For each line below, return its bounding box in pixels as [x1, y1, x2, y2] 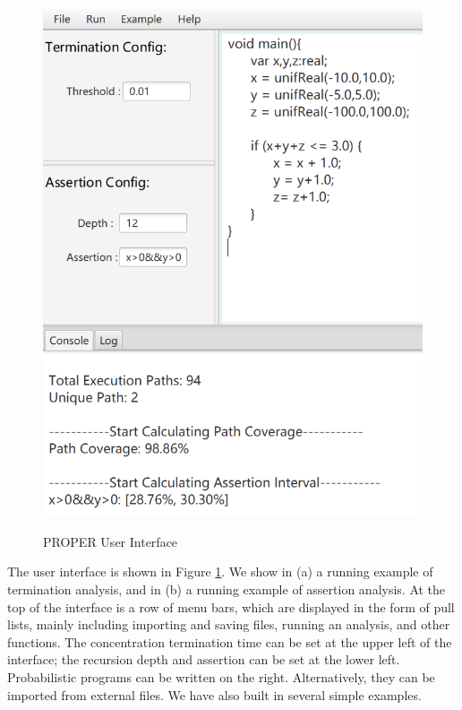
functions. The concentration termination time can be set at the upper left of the [7, 632, 452, 651]
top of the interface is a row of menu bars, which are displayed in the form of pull [7, 597, 455, 616]
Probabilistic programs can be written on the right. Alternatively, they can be [7, 668, 435, 687]
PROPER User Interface [43, 532, 178, 550]
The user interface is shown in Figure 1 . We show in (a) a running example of [7, 562, 433, 581]
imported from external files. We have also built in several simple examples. [7, 685, 422, 704]
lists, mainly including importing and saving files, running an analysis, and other [7, 615, 450, 634]
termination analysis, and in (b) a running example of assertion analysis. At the [7, 580, 446, 599]
